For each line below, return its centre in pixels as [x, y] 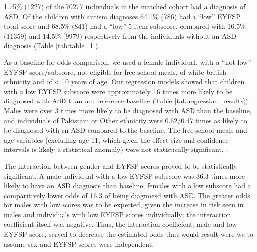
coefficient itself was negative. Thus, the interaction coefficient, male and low [121, 224]
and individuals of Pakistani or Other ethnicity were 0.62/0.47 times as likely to [126, 120]
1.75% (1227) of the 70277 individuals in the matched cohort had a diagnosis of [125, 6]
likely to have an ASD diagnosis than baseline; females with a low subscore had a [128, 185]
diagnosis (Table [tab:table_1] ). [52, 45]
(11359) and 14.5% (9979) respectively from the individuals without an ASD [120, 35]
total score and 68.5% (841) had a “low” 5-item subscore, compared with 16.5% [125, 26]
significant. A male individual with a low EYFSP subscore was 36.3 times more [125, 176]
